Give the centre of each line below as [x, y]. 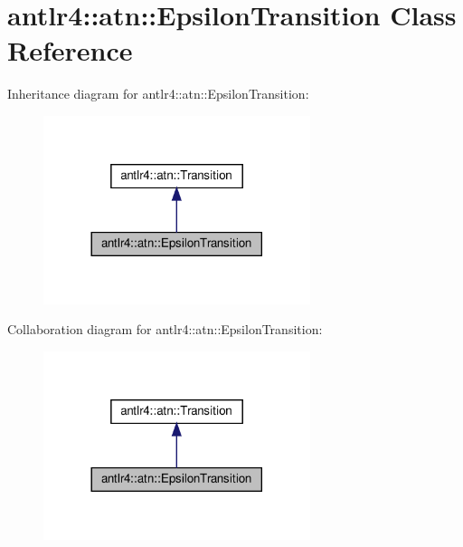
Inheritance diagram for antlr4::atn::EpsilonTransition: [158, 94]
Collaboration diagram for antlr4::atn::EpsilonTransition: [165, 329]
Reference [70, 50]
